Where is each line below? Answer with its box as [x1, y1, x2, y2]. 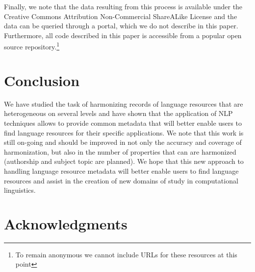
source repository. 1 [4, 40, 60, 52]
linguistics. [4, 185, 36, 195]
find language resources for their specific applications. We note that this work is [4, 127, 244, 137]
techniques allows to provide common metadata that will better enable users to [4, 117, 242, 128]
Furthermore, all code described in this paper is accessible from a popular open [4, 30, 242, 40]
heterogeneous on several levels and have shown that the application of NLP [4, 108, 233, 118]
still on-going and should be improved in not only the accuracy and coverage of [4, 137, 242, 147]
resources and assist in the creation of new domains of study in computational [4, 175, 238, 185]
